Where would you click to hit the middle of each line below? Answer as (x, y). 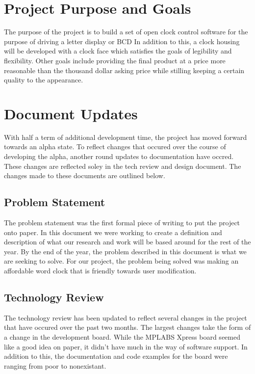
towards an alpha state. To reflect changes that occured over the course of (115, 147)
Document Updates (71, 113)
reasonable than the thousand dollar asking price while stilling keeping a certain (124, 70)
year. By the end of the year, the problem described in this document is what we (125, 251)
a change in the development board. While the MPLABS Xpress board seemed (122, 336)
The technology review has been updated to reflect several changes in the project (126, 317)
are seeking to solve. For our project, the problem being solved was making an (121, 261)
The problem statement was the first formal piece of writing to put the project (122, 222)
